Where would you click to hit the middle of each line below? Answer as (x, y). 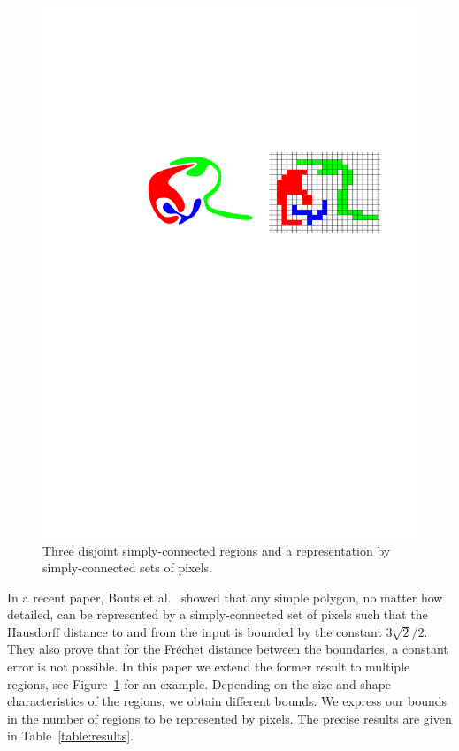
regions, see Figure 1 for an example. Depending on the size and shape (199, 683)
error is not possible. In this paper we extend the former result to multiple (209, 667)
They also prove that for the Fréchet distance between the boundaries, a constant (228, 649)
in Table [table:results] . (70, 736)
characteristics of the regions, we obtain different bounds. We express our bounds (227, 701)
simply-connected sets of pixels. (128, 567)
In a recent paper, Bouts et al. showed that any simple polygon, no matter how (225, 597)
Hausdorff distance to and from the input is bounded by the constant (195, 631)
